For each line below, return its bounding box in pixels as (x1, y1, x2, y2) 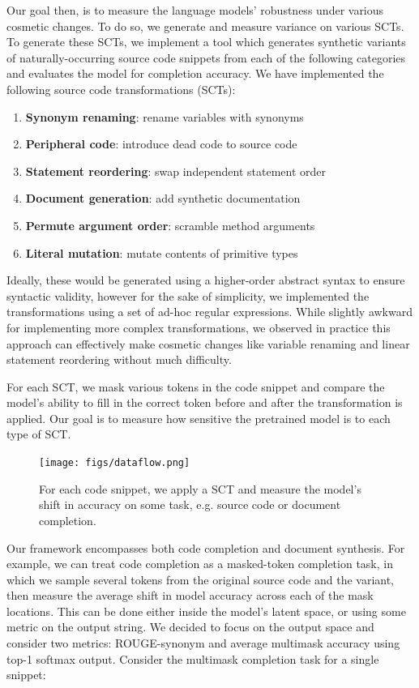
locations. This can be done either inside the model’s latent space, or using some (6, 602, 406, 619)
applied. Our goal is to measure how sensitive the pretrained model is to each (6, 409, 391, 426)
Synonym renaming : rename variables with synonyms (25, 108, 304, 125)
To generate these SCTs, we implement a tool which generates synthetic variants (6, 33, 406, 50)
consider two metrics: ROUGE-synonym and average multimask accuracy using (6, 635, 400, 652)
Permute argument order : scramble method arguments (25, 216, 315, 233)
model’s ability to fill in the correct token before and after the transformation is (6, 394, 403, 411)
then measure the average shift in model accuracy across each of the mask (6, 587, 374, 604)
